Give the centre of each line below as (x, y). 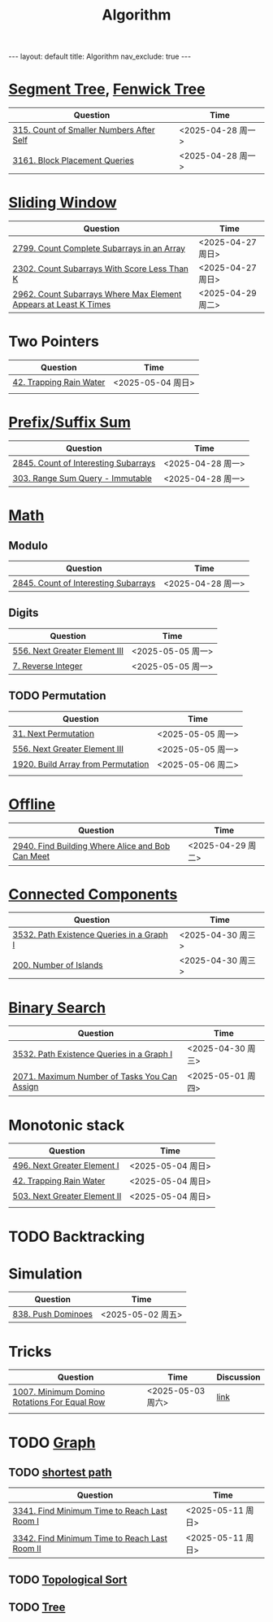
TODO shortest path (60, 1472)
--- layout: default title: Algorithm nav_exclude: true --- (100, 57)
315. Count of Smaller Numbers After (84, 130)
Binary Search (57, 1008)
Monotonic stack (67, 1125)
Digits (24, 613)
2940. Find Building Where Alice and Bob (91, 846)
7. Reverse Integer (48, 666)
